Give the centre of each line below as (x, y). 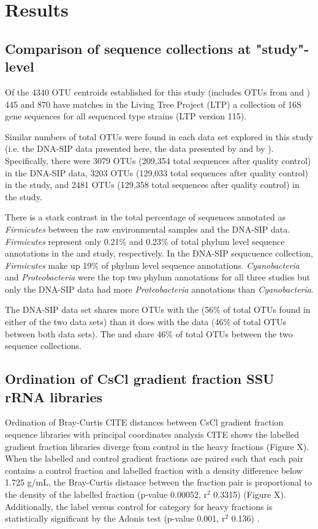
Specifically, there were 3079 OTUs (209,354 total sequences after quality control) (158, 160)
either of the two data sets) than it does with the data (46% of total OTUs (146, 322)
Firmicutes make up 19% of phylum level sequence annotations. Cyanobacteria (153, 265)
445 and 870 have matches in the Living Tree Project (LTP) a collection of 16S (153, 104)
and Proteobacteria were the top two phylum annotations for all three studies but (158, 277)
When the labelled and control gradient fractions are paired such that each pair (154, 458)
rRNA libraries (54, 396)
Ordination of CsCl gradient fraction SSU (140, 379)
